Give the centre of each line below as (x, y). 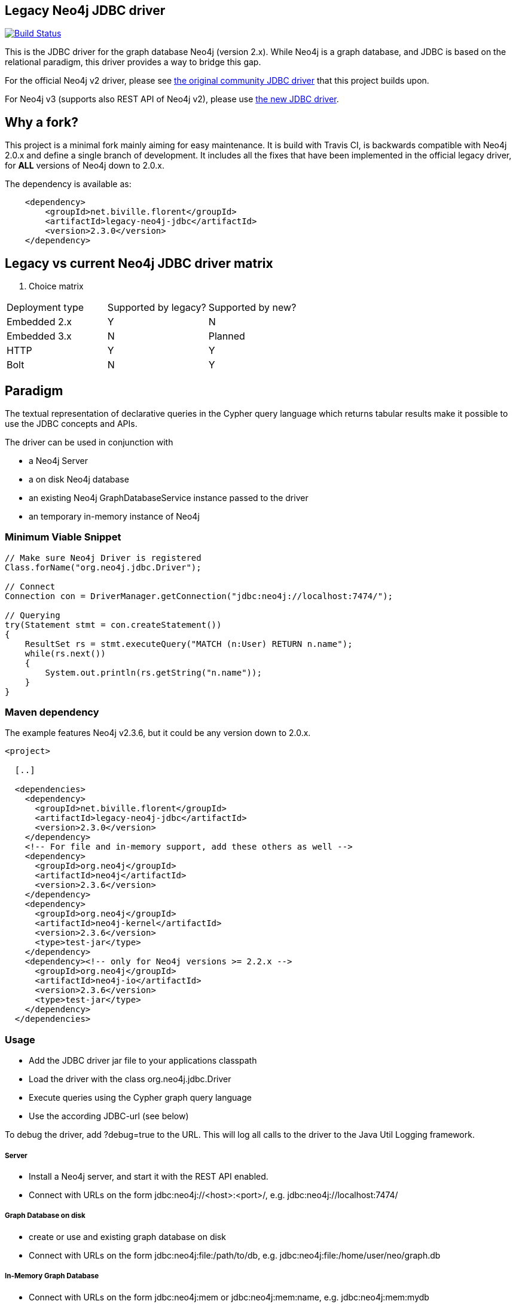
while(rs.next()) (65, 653)
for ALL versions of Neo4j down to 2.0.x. (85, 166)
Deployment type (45, 308)
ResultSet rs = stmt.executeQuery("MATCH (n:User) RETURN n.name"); (189, 644)
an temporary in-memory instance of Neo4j (114, 516)
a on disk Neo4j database (79, 479)
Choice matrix (56, 286)
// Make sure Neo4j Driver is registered (103, 558)
